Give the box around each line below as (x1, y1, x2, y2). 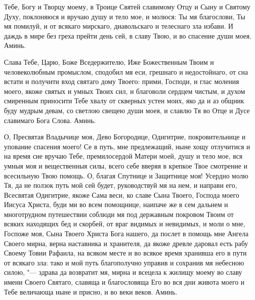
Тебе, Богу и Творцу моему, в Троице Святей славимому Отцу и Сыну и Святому (4, 1, 251, 11)
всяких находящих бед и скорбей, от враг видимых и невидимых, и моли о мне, (4, 218, 245, 229)
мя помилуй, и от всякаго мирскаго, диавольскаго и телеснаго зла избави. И (4, 21, 233, 31)
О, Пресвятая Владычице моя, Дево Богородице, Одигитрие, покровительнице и (4, 131, 246, 142)
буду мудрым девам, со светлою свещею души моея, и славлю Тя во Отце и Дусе (4, 105, 250, 115)
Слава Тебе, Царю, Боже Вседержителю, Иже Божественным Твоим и (4, 56, 214, 67)
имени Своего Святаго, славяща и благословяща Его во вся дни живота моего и (4, 277, 245, 287)
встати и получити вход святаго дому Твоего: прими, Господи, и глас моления (4, 76, 239, 86)
